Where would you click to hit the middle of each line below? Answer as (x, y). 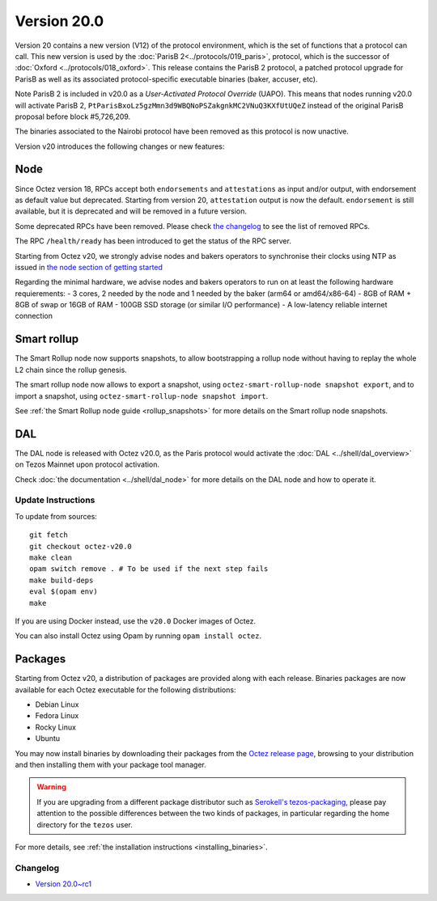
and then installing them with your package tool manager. (110, 764)
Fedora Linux (57, 716)
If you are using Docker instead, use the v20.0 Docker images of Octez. (136, 621)
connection (34, 316)
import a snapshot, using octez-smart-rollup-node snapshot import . (142, 396)
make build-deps (62, 580)
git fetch (49, 535)
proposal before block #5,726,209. (73, 116)
